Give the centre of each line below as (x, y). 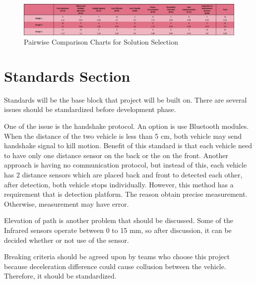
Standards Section (67, 76)
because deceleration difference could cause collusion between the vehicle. (115, 266)
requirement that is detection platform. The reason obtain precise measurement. (126, 194)
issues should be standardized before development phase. (90, 109)
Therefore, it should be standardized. (60, 276)
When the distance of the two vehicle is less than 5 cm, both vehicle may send (123, 136)
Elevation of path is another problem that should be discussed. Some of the (119, 220)
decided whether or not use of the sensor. (66, 240)
